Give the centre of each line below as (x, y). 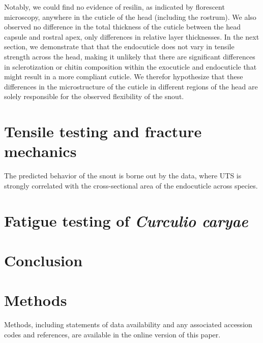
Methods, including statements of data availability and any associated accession (128, 324)
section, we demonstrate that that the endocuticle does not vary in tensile (119, 46)
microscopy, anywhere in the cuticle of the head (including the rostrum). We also (130, 17)
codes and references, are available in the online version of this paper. (112, 334)
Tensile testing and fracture (103, 131)
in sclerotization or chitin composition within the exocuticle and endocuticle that (130, 66)
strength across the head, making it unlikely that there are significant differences (130, 56)
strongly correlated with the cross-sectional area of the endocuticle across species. (131, 185)
